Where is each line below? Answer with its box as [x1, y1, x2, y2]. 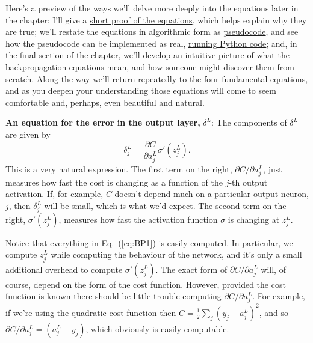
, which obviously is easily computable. [85, 322, 229, 335]
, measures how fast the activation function [58, 213, 218, 225]
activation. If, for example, [5, 187, 104, 200]
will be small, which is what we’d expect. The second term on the [44, 199, 287, 212]
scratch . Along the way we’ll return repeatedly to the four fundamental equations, [5, 72, 308, 85]
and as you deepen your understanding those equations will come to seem [5, 84, 277, 97]
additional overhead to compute [5, 263, 123, 275]
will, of [261, 263, 286, 275]
